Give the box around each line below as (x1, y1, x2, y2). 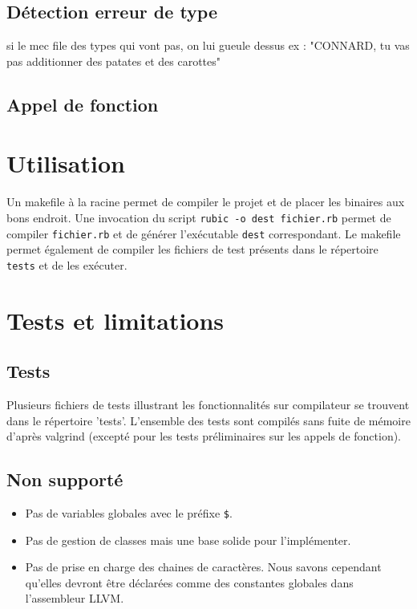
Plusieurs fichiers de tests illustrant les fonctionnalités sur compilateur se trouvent (6, 396, 410, 413)
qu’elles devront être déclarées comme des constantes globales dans (25, 574, 354, 591)
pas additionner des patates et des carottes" (6, 52, 221, 69)
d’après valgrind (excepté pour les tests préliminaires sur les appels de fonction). (6, 428, 402, 445)
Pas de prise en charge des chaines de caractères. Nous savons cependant (25, 558, 382, 575)
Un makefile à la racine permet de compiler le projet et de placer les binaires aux (6, 193, 405, 210)
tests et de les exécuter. (6, 256, 128, 273)
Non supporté (6, 467, 123, 492)
